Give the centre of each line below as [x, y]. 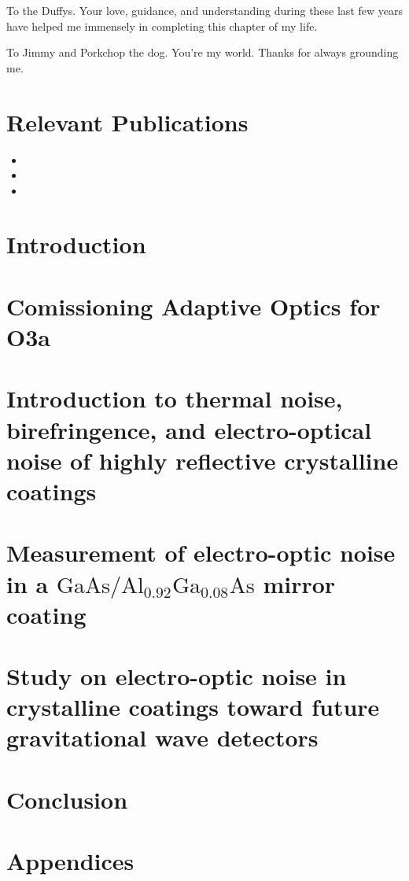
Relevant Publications [127, 122]
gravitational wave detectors [162, 737]
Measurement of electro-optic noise [201, 553]
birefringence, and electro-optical [189, 429]
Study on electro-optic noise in [177, 676]
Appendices [70, 861]
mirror [299, 583]
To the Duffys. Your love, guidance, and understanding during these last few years [204, 10]
